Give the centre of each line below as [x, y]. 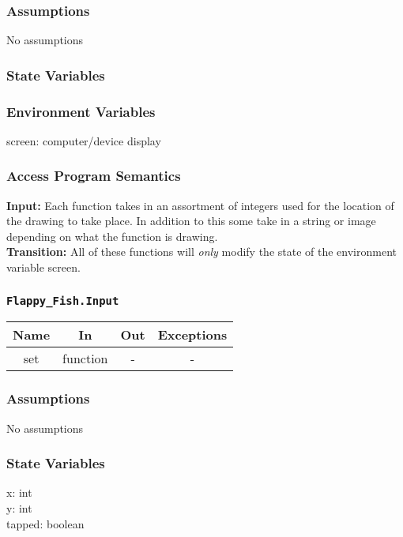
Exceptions [192, 335]
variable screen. [43, 267]
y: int [19, 508]
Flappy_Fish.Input [63, 300]
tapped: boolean [45, 523]
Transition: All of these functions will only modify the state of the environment [201, 252]
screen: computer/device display [84, 140]
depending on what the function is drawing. [112, 236]
